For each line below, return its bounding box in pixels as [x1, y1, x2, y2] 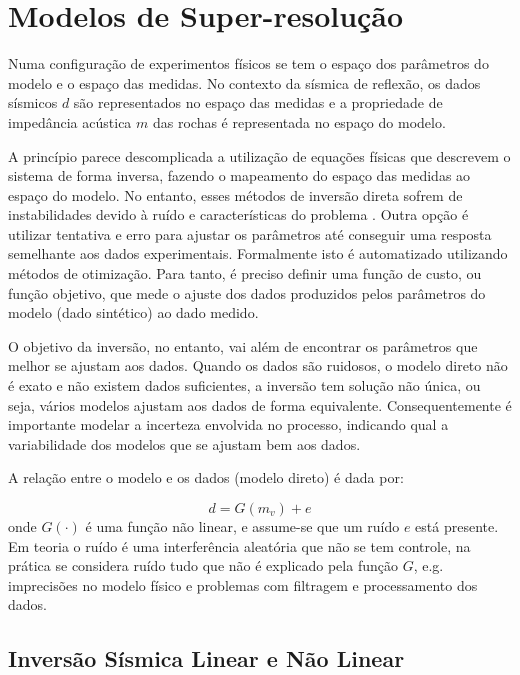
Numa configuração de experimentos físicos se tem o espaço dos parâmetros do [8, 53, 489, 74]
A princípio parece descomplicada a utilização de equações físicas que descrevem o [8, 145, 511, 166]
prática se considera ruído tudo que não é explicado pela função [8, 555, 398, 576]
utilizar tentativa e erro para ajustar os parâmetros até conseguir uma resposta [8, 223, 492, 244]
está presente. [415, 516, 499, 536]
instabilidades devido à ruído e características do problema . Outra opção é [8, 204, 469, 225]
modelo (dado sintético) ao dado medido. [8, 302, 259, 323]
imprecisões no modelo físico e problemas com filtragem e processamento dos [8, 574, 478, 595]
